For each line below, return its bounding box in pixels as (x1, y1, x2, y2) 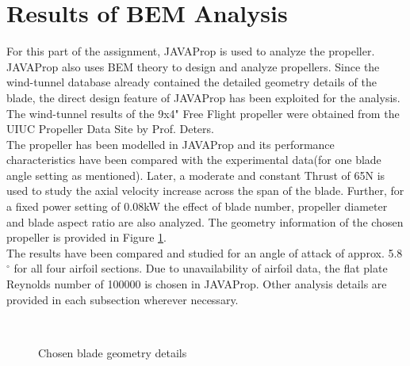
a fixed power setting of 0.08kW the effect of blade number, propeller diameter (6, 198, 388, 215)
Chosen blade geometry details (38, 344, 187, 360)
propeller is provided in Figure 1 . (6, 229, 167, 246)
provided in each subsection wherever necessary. (6, 291, 239, 307)
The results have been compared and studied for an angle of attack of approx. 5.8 (6, 244, 403, 261)
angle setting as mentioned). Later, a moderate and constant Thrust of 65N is (6, 166, 385, 183)
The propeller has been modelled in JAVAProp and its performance (6, 135, 335, 152)
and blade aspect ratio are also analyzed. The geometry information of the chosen (6, 213, 404, 230)
